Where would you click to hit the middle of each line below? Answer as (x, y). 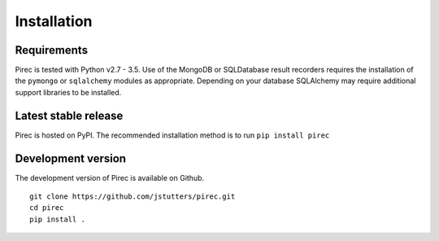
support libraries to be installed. (68, 92)
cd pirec (47, 208)
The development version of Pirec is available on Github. (110, 177)
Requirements (52, 50)
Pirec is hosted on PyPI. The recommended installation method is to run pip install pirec (172, 135)
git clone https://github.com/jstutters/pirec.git (133, 197)
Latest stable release (69, 115)
